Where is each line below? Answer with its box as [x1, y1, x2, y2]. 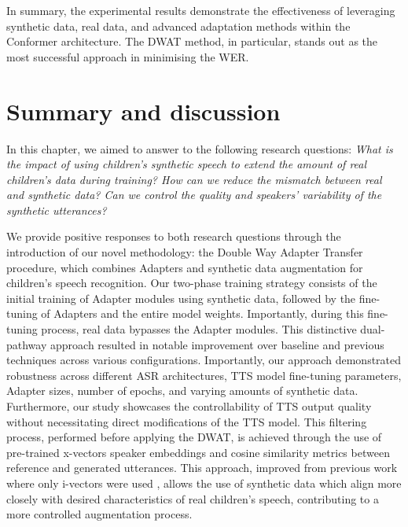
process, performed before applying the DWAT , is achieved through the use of [6, 429, 382, 445]
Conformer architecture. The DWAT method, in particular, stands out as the [6, 33, 378, 50]
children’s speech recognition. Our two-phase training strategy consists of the [6, 275, 377, 291]
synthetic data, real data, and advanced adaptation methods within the [6, 17, 351, 34]
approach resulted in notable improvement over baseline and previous [50, 336, 384, 352]
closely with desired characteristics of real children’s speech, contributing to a [6, 490, 379, 507]
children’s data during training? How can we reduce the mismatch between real [6, 171, 382, 187]
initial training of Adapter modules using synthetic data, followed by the [6, 289, 356, 306]
